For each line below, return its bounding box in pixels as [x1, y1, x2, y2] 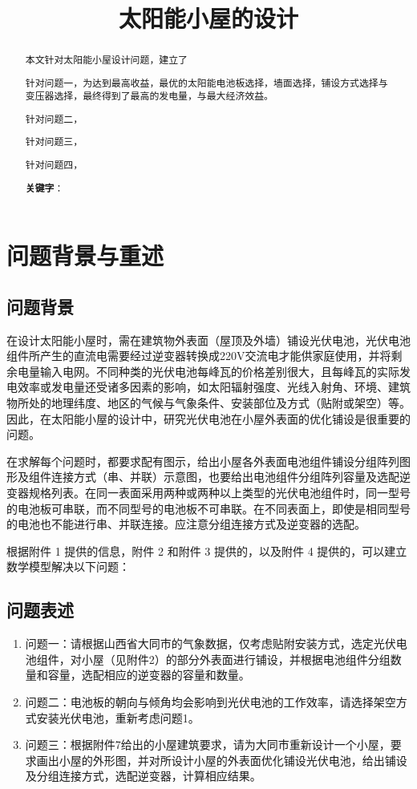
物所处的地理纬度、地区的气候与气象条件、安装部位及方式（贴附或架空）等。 [6, 394, 411, 411]
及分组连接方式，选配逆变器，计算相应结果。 [25, 767, 261, 784]
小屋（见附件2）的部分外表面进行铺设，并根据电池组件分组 [81, 650, 391, 667]
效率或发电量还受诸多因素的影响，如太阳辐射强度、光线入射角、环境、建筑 [17, 378, 411, 395]
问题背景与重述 [6, 239, 164, 272]
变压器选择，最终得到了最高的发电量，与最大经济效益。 [25, 89, 273, 103]
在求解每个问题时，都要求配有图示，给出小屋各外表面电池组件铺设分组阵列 [6, 452, 399, 469]
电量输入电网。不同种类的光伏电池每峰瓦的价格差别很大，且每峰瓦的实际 [17, 362, 399, 379]
